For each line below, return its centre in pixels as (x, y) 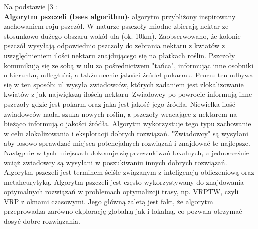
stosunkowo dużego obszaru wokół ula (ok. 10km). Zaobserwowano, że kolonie (122, 36)
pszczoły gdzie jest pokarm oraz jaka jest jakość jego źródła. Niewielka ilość (120, 104)
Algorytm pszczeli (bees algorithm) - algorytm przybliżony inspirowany (120, 16)
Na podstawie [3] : (31, 6)
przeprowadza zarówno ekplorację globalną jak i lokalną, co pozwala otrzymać (123, 211)
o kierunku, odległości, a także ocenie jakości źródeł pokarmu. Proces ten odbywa (129, 75)
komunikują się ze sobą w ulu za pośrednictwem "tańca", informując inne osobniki (129, 65)
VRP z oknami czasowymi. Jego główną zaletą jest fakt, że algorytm (109, 201)
